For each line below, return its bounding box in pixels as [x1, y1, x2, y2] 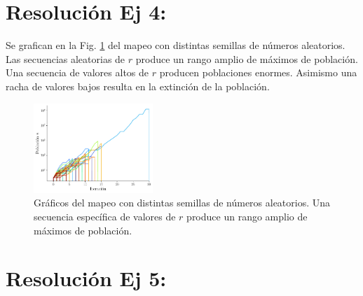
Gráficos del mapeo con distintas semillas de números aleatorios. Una [34, 195, 331, 210]
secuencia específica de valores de [34, 209, 176, 223]
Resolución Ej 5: [6, 264, 167, 293]
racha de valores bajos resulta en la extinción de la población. [6, 78, 270, 93]
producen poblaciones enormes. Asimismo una [159, 65, 357, 80]
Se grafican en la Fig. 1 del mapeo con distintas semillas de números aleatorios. [6, 38, 345, 52]
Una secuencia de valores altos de [6, 65, 149, 80]
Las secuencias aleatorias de [6, 51, 125, 66]
